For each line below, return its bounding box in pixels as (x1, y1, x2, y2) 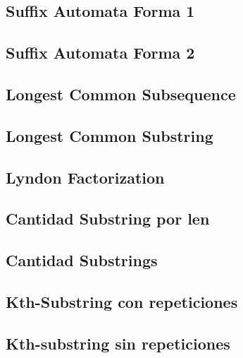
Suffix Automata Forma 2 (6, 42, 195, 64)
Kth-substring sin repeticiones (6, 332, 230, 354)
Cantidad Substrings (6, 249, 158, 271)
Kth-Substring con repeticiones (6, 290, 238, 312)
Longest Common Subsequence (6, 83, 236, 105)
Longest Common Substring (6, 124, 213, 146)
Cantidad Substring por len (6, 208, 210, 229)
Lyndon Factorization (6, 166, 165, 188)
